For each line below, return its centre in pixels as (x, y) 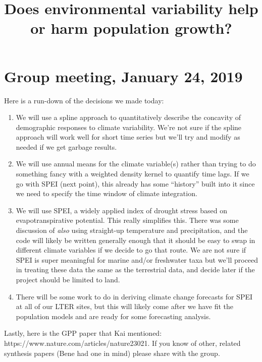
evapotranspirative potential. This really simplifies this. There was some (127, 220)
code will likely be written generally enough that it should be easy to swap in (136, 240)
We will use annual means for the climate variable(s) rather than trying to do (136, 164)
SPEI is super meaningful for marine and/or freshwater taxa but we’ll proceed (137, 259)
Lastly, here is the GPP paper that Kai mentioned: (83, 333)
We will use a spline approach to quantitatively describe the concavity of (128, 117)
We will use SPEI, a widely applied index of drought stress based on (121, 210)
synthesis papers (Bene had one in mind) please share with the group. (112, 353)
